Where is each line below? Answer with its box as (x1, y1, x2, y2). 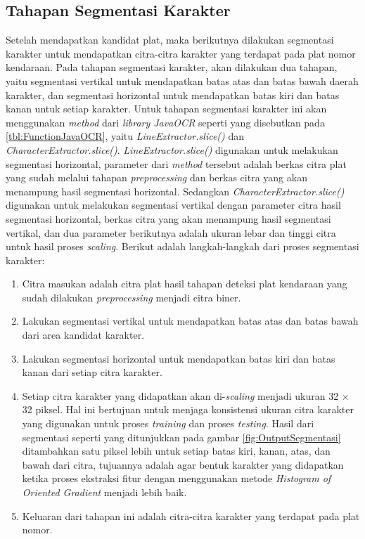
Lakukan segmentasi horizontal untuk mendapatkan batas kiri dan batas (22, 351, 335, 365)
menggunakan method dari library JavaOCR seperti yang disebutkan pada (6, 115, 325, 129)
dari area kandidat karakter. (22, 327, 145, 342)
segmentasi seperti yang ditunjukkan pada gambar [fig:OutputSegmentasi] (22, 429, 341, 444)
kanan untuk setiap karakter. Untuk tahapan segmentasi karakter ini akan (6, 101, 327, 116)
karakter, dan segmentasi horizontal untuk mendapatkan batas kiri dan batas (6, 87, 340, 102)
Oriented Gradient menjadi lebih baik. (22, 485, 187, 500)
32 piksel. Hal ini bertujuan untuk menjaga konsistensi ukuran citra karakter (22, 402, 354, 417)
